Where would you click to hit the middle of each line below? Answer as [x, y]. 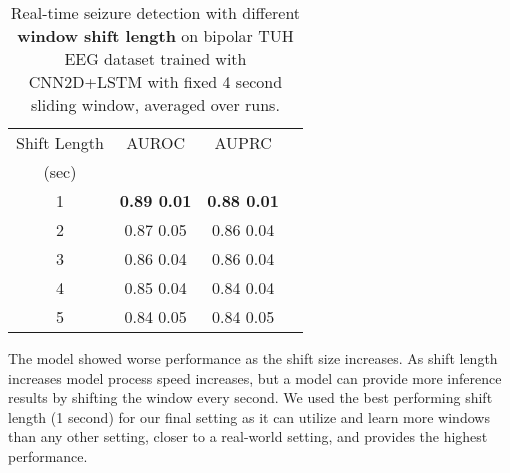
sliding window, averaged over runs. [155, 104]
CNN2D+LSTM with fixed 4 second [155, 81]
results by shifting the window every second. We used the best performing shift [250, 397]
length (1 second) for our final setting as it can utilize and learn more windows [249, 416]
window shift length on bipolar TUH [155, 35]
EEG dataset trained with [155, 58]
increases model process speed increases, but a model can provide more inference [255, 377]
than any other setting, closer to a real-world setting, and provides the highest [248, 436]
